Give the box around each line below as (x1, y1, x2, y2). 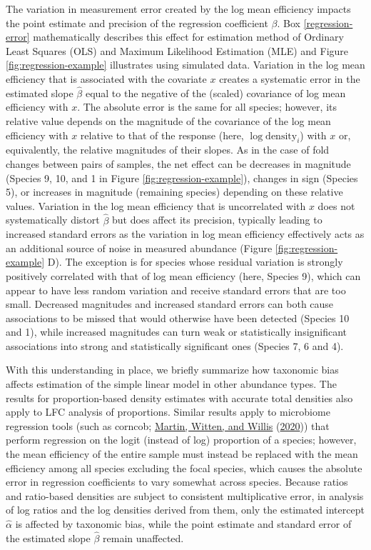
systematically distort (6, 212, 100, 227)
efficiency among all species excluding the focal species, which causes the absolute (6, 460, 362, 475)
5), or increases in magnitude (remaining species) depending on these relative (6, 184, 343, 199)
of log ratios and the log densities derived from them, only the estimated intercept (6, 502, 365, 517)
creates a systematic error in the (219, 71, 360, 86)
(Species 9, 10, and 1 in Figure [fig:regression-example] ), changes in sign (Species (6, 170, 358, 185)
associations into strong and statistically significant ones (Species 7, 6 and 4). (6, 338, 344, 353)
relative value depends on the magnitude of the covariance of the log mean (6, 113, 331, 128)
